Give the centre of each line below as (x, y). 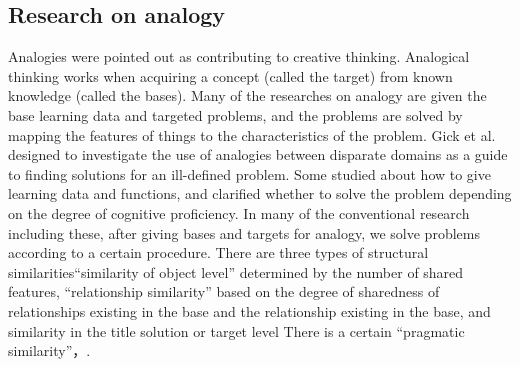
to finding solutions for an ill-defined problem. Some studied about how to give (249, 173)
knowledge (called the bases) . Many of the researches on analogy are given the (247, 95)
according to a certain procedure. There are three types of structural (218, 252)
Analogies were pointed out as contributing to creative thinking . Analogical (239, 56)
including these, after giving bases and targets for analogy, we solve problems (244, 232)
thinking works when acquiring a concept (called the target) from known (230, 75)
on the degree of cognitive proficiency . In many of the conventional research (239, 212)
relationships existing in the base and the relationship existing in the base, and (249, 310)
